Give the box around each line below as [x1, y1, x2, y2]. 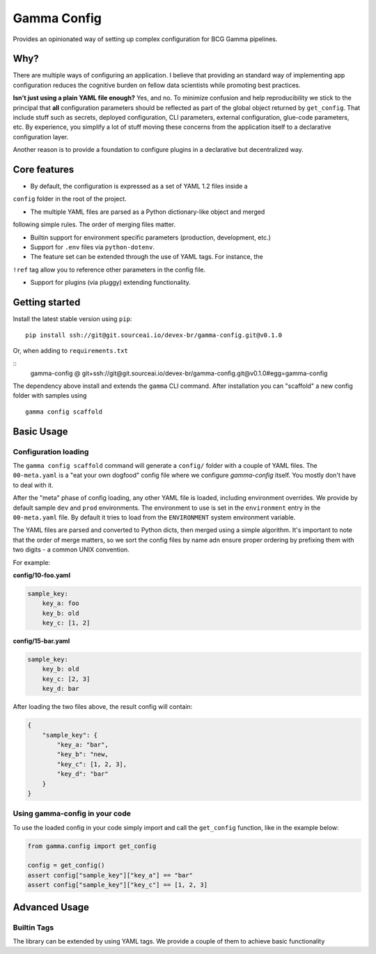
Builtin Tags [13, 923, 54, 932]
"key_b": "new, [56, 751, 109, 758]
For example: [13, 558, 51, 567]
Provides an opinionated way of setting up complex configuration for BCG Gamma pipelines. [13, 35, 278, 43]
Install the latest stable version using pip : [13, 315, 132, 323]
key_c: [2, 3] [42, 675, 91, 682]
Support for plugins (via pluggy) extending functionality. [30, 279, 191, 287]
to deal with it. [13, 480, 54, 489]
